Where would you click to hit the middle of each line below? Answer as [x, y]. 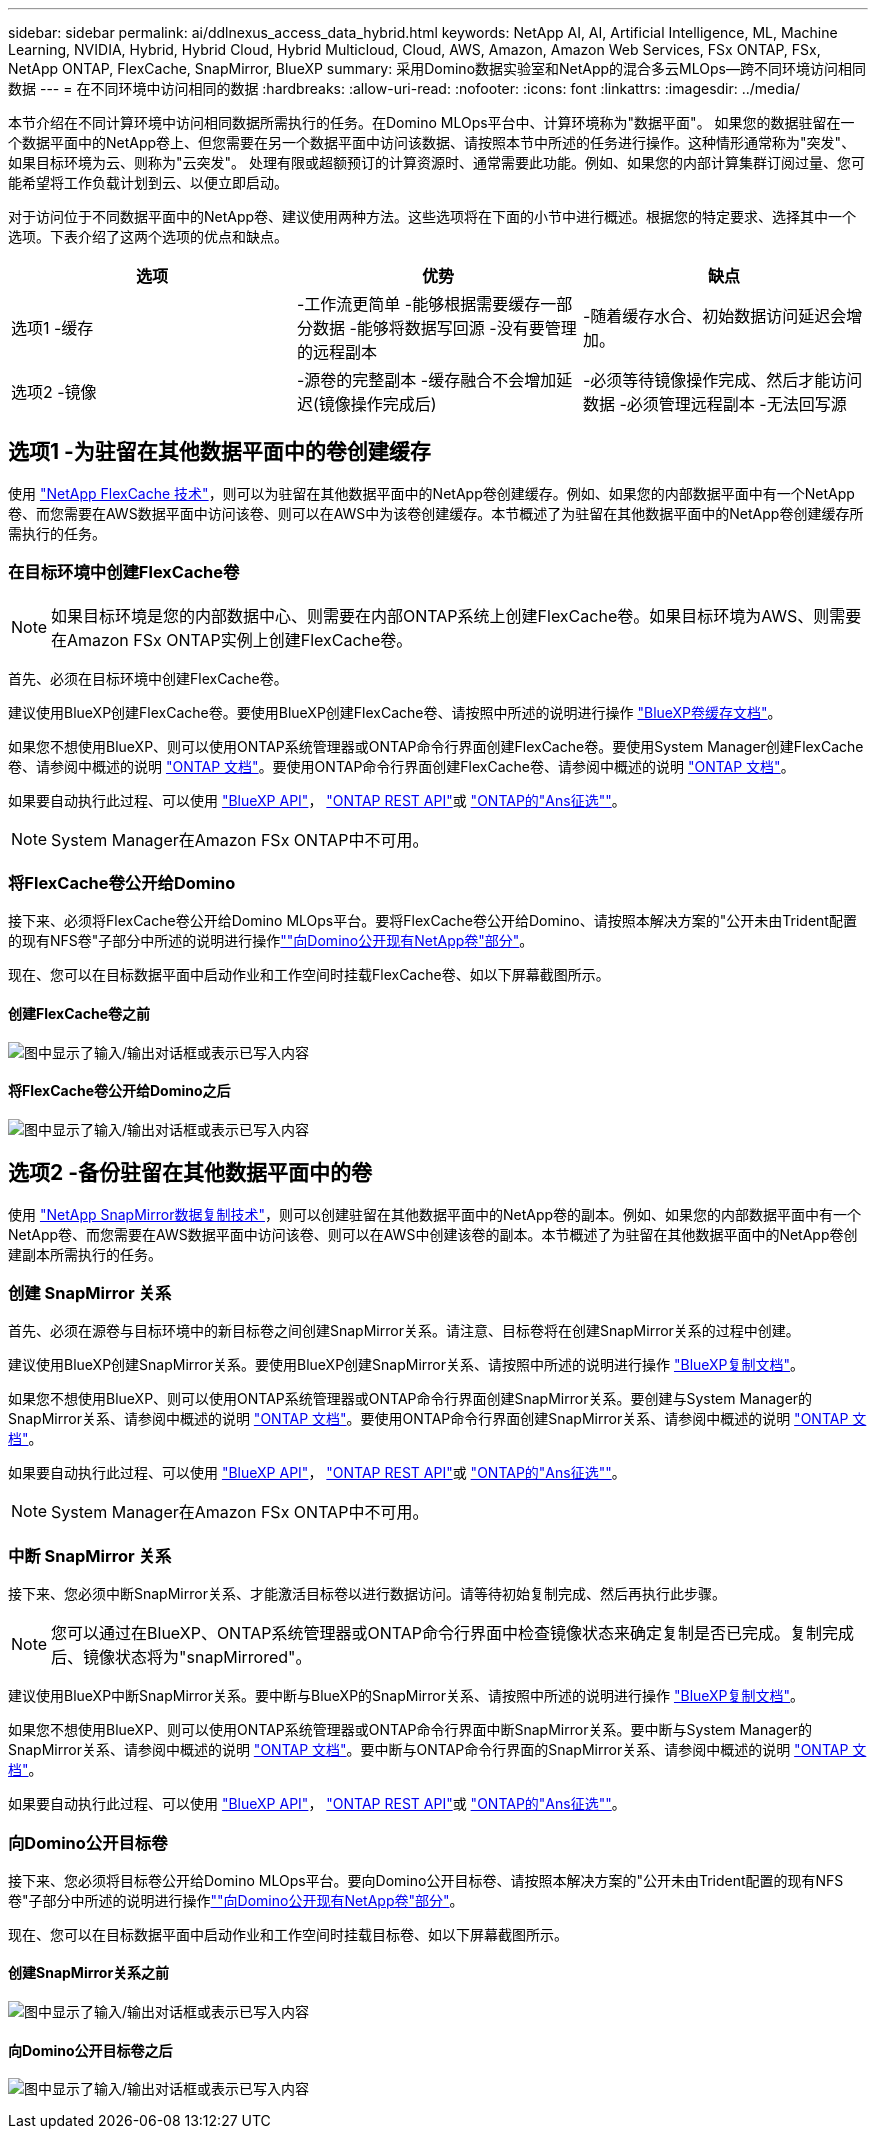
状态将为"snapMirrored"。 [213, 1657]
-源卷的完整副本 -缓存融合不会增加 [426, 380]
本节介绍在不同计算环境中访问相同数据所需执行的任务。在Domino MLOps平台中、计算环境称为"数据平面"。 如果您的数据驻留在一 [431, 122]
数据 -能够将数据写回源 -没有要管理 [444, 328]
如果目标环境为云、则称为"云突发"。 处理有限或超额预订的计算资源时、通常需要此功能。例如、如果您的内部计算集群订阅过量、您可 [436, 162]
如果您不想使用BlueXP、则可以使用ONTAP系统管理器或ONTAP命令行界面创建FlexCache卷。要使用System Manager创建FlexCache [436, 746]
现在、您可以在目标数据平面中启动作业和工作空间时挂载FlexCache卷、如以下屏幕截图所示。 [309, 975]
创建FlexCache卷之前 [79, 1013]
